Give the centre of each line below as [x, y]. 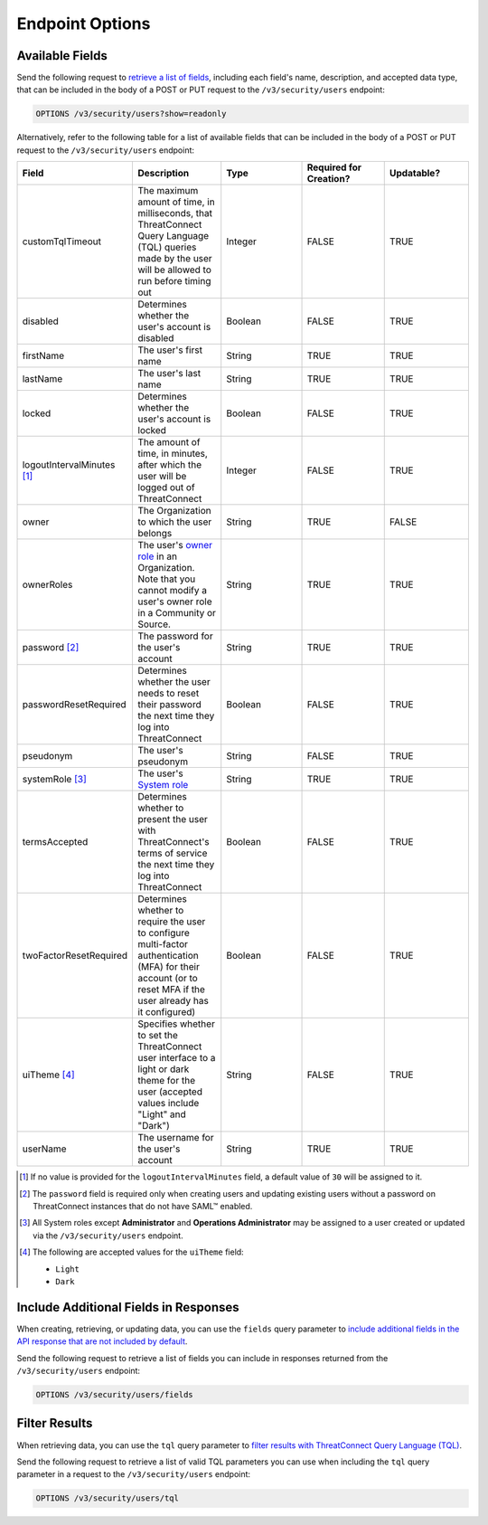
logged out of [167, 488]
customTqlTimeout [61, 242]
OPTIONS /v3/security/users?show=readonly [131, 114]
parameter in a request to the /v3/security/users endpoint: [134, 1474]
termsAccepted [55, 842]
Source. [155, 624]
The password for [175, 636]
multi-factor [163, 944]
